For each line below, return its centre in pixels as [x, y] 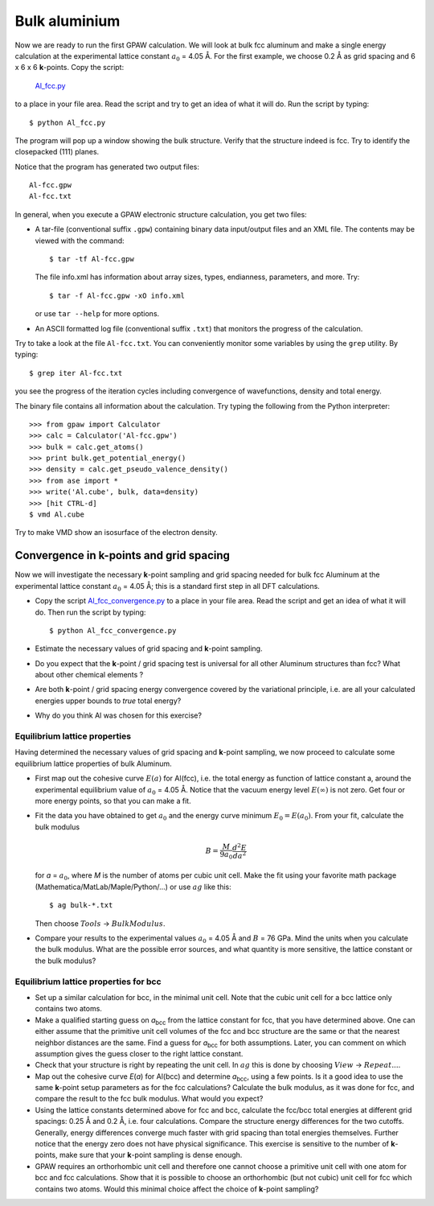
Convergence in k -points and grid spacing [123, 556]
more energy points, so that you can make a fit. [113, 801]
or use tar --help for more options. [97, 314]
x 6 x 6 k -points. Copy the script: [70, 68]
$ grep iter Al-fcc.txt [76, 373]
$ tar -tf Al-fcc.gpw [92, 259]
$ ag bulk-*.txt [81, 906]
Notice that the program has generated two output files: [107, 167]
